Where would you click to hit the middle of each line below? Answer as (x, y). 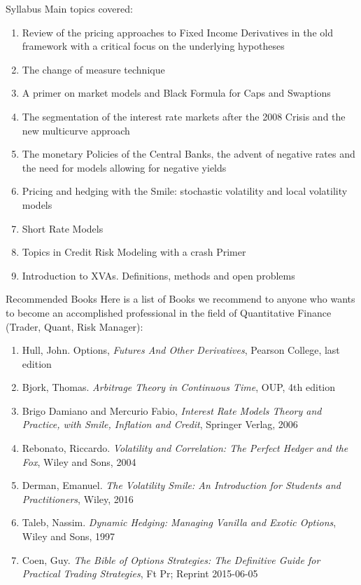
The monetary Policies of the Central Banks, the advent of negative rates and (189, 154)
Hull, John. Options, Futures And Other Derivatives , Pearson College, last (181, 350)
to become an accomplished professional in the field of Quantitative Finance (169, 312)
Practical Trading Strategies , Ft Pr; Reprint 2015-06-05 (140, 573)
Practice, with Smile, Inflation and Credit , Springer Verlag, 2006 (160, 424)
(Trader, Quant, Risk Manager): (75, 326)
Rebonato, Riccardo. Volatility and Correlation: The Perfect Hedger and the (185, 448)
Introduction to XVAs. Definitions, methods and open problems (158, 275)
